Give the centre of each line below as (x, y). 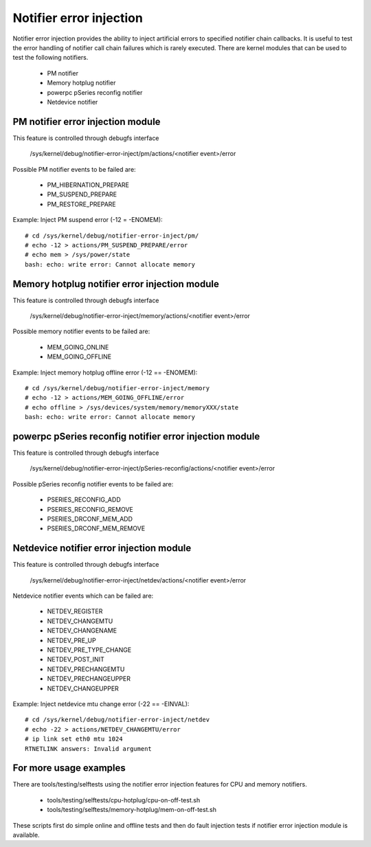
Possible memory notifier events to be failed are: (81, 331)
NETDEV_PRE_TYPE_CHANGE (89, 650)
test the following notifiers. (50, 58)
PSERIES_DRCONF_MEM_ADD (90, 519)
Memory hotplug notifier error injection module (116, 284)
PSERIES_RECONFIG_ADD (84, 500)
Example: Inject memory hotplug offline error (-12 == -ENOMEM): (105, 372)
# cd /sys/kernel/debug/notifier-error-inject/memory (117, 388)
